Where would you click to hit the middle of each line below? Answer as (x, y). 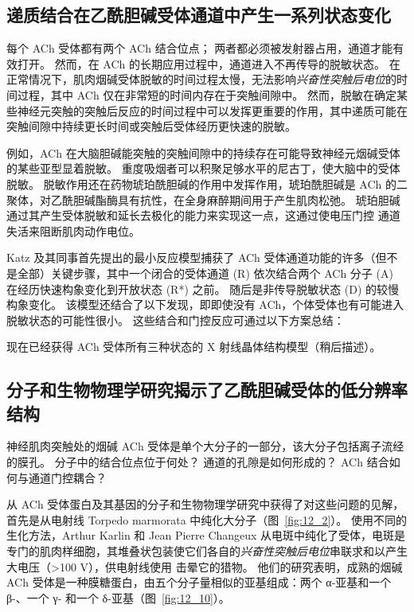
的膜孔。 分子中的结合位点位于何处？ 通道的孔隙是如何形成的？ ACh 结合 (198, 462)
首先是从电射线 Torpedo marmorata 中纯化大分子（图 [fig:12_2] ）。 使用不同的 (207, 519)
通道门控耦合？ (67, 477)
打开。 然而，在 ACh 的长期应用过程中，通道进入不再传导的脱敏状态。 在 (209, 63)
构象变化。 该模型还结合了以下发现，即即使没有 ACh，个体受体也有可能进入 (205, 304)
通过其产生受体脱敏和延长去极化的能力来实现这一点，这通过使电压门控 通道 (203, 215)
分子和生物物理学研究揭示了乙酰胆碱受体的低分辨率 (207, 390)
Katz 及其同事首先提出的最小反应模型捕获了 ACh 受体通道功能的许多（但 (197, 257)
